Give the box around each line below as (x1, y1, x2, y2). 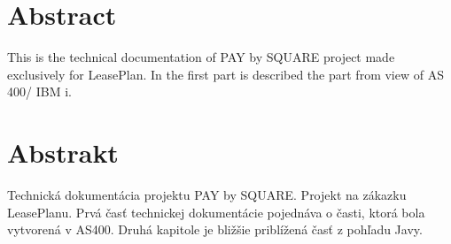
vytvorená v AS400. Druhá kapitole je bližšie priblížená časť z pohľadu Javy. (7, 220, 423, 239)
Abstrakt (7, 134, 119, 171)
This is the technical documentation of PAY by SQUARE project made (7, 48, 395, 66)
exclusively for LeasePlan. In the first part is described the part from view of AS (7, 65, 444, 83)
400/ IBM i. (7, 82, 72, 101)
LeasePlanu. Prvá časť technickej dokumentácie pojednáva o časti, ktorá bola (7, 202, 425, 221)
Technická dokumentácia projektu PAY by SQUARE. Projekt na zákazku (7, 186, 407, 204)
